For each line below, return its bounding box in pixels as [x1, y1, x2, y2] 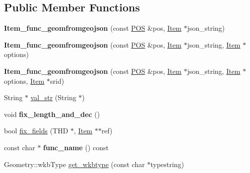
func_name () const [43, 142, 109, 152]
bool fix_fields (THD [4, 125, 68, 136]
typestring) [150, 159, 184, 169]
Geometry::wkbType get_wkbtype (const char [4, 159, 145, 169]
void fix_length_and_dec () [4, 109, 100, 119]
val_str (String [30, 92, 76, 103]
